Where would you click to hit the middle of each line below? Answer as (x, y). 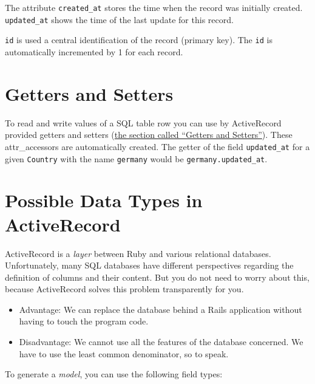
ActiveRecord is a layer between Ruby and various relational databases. (138, 253)
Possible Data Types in (104, 200)
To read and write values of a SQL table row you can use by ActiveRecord (143, 122)
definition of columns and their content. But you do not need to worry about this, (157, 277)
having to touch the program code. (84, 321)
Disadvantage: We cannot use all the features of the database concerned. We (161, 342)
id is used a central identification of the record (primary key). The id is (139, 40)
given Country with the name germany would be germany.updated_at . (136, 158)
